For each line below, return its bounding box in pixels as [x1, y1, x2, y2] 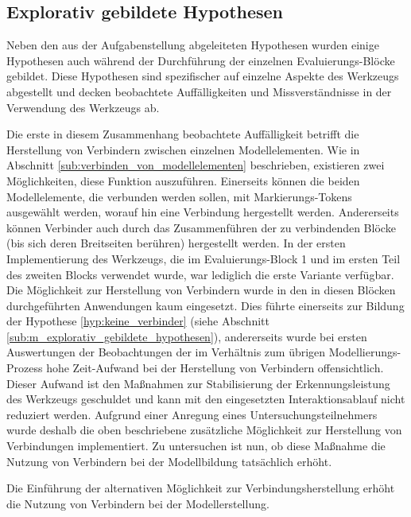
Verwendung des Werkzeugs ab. [6, 99, 160, 115]
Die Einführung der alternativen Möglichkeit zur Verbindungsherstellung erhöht [6, 480, 395, 496]
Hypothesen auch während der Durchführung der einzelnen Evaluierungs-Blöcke [6, 52, 395, 68]
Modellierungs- [328, 344, 401, 360]
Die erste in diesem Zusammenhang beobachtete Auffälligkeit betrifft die [6, 126, 359, 142]
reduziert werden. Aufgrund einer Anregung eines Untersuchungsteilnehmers [6, 406, 378, 422]
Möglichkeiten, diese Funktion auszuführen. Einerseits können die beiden [6, 172, 360, 189]
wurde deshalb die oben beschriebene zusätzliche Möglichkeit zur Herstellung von [6, 422, 402, 438]
